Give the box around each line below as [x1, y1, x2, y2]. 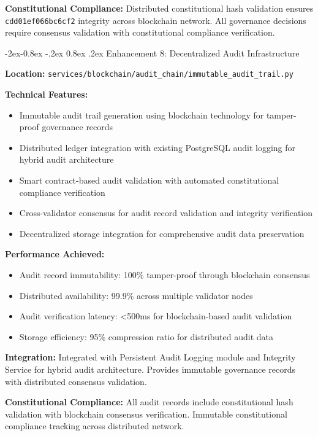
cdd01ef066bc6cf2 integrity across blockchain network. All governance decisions [5, 14, 306, 26]
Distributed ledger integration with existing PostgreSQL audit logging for [19, 141, 296, 154]
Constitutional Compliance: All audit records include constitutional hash [5, 395, 293, 408]
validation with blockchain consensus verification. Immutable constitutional [5, 407, 287, 420]
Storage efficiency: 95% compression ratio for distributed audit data [19, 330, 274, 343]
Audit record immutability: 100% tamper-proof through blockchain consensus [19, 268, 310, 281]
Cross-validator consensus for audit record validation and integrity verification [19, 206, 313, 219]
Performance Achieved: [5, 247, 105, 260]
